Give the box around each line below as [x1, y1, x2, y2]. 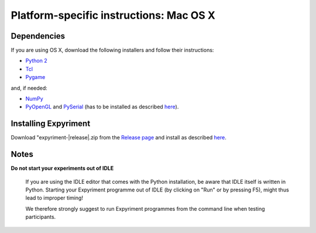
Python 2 [25, 57, 48, 64]
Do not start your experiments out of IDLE [11, 165, 114, 172]
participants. [25, 214, 56, 221]
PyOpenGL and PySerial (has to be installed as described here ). [25, 103, 179, 111]
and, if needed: [11, 84, 48, 91]
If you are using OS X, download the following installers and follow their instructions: [11, 47, 214, 54]
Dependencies [11, 31, 66, 41]
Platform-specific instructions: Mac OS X [11, 9, 216, 22]
